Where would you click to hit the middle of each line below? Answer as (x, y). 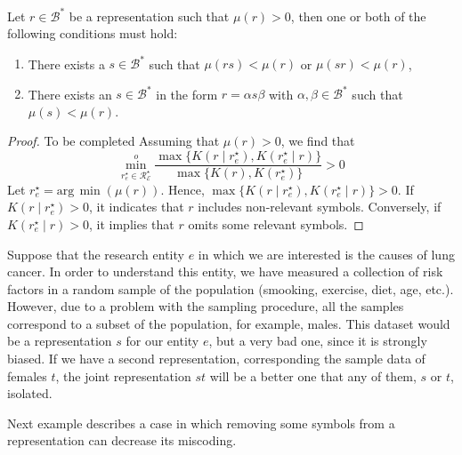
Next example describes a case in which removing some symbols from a (201, 423)
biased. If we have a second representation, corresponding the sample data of (216, 359)
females (27, 375)
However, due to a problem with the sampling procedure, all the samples (206, 306)
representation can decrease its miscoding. (122, 440)
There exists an (70, 94)
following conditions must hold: (93, 33)
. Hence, (182, 189)
